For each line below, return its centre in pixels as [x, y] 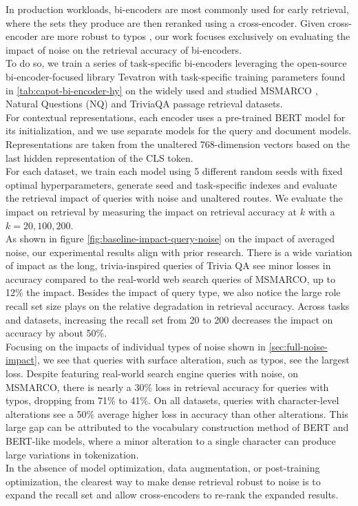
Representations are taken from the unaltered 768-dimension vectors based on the [178, 144]
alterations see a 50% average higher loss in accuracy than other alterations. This [177, 413]
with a [322, 211]
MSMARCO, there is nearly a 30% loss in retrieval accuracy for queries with [167, 387]
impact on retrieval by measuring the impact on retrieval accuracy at [151, 211]
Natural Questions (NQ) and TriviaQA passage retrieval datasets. [144, 104]
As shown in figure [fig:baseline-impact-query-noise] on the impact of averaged [170, 239]
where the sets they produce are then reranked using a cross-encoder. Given [165, 22]
